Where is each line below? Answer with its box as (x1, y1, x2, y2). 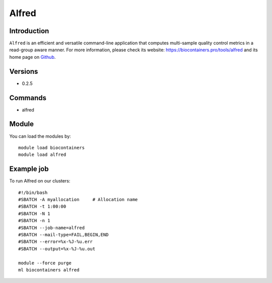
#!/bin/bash (18, 190, 48, 196)
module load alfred (18, 152, 66, 158)
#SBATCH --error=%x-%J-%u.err (18, 239, 93, 245)
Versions (9, 67, 38, 75)
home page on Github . (9, 54, 56, 60)
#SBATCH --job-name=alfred (18, 225, 85, 231)
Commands (9, 93, 47, 102)
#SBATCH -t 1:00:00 (18, 204, 66, 210)
